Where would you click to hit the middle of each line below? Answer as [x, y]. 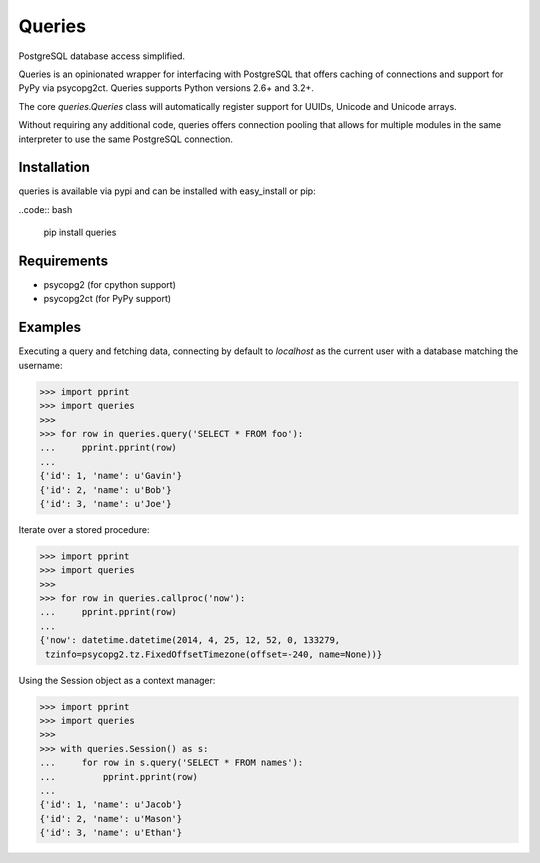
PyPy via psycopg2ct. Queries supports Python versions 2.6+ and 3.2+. [166, 88]
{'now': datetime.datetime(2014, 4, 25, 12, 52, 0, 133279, [190, 640]
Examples [50, 327]
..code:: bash [45, 209]
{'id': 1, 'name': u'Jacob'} [111, 804]
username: [40, 365]
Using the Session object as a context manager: [117, 680]
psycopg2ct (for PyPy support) [107, 299]
